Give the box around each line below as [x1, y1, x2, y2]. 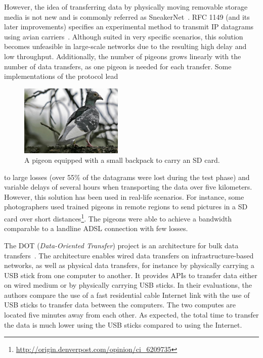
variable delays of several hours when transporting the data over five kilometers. [4, 182, 252, 192]
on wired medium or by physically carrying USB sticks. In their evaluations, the [4, 280, 252, 290]
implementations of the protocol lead [4, 71, 118, 81]
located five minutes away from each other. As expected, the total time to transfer [4, 309, 259, 320]
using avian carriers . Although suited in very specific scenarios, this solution [4, 31, 243, 41]
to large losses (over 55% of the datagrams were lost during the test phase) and [4, 171, 250, 182]
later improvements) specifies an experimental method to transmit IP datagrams [4, 21, 254, 32]
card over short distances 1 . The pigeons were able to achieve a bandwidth [4, 212, 232, 223]
